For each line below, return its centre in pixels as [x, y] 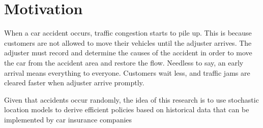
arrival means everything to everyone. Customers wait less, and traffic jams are [127, 72]
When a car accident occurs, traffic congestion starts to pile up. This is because [128, 33]
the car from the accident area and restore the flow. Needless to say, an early [124, 62]
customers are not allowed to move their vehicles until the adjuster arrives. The [128, 42]
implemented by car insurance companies [68, 119]
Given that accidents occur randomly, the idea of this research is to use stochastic [131, 99]
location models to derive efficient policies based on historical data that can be [127, 109]
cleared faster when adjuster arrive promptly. [74, 83]
